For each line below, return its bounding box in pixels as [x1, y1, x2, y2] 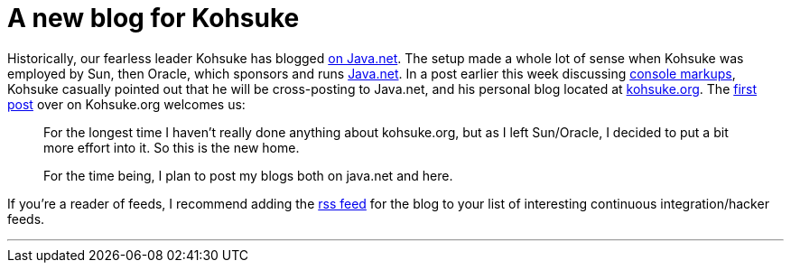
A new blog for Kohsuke [7, 3, 300, 33]
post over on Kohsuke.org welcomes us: [7, 96, 246, 112]
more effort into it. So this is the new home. [43, 139, 300, 155]
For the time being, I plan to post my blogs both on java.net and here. [43, 167, 453, 183]
